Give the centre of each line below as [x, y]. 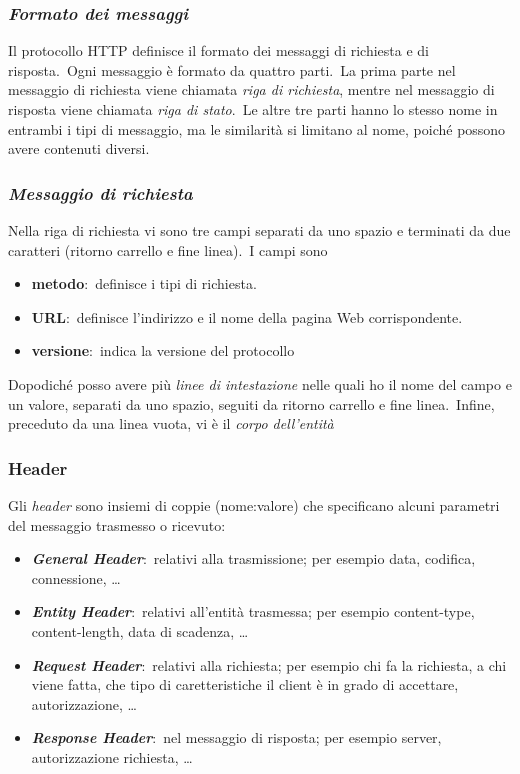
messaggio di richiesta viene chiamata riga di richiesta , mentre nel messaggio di [251, 89]
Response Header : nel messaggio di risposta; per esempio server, [236, 737]
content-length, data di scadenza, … [140, 630]
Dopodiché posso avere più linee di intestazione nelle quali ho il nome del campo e [260, 383]
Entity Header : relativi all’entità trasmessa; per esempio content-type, [253, 611]
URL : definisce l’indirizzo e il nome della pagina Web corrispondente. [247, 316]
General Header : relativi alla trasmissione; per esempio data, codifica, [253, 558]
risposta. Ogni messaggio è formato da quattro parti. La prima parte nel [232, 69]
